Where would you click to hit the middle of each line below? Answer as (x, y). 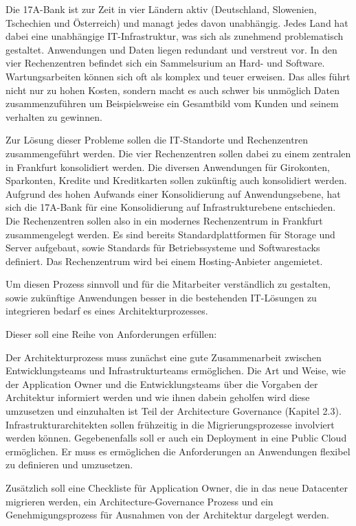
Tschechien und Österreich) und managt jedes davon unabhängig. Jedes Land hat (177, 22)
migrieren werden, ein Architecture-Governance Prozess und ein (140, 501)
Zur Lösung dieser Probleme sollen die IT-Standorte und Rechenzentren (157, 140)
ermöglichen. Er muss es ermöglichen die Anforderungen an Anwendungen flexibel (178, 451)
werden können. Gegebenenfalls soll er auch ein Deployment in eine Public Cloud (176, 438)
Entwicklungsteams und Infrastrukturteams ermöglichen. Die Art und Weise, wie (176, 370)
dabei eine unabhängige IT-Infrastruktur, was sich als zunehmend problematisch (175, 36)
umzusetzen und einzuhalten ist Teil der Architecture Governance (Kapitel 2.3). (174, 411)
